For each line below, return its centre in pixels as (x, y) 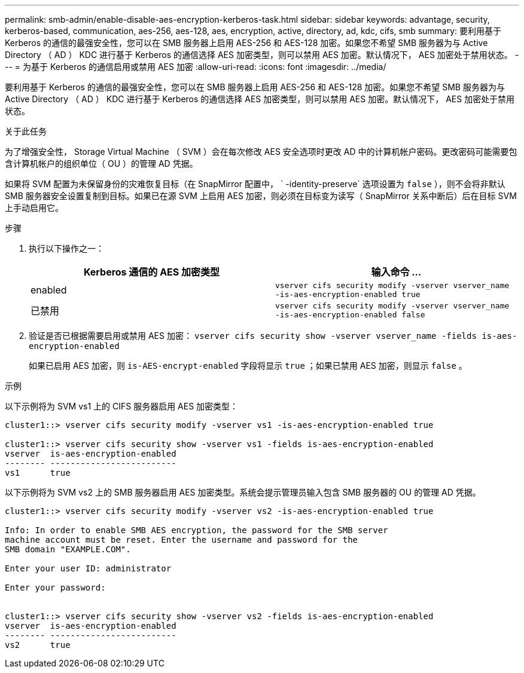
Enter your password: (55, 588)
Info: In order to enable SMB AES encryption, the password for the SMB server (196, 530)
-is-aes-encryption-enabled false (350, 315)
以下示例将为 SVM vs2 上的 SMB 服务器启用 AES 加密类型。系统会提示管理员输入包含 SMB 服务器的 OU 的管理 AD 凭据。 (243, 492)
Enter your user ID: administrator (88, 568)
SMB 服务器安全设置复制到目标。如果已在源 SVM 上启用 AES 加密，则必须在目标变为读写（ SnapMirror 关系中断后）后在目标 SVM (261, 196)
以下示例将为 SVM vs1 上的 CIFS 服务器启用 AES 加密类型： (122, 406)
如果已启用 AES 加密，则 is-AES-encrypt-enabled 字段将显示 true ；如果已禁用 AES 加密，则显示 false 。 (248, 365)
